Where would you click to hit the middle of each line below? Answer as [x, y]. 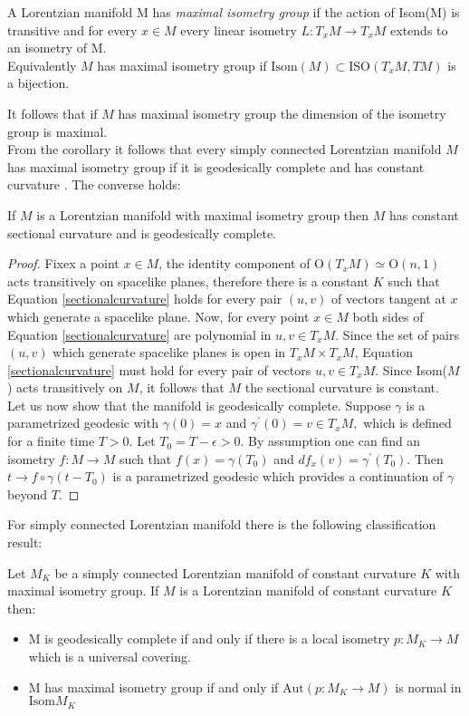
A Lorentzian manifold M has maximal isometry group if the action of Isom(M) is [234, 12]
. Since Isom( [412, 369]
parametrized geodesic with [83, 423]
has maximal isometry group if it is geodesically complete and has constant [216, 166]
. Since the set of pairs [397, 334]
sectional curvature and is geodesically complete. [142, 232]
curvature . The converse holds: [94, 184]
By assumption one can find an [335, 441]
